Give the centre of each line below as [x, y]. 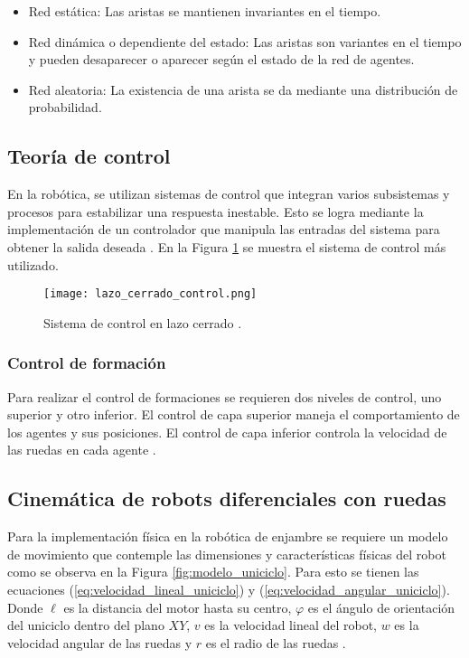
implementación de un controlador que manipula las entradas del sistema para [224, 229]
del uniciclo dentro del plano [86, 625]
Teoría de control [89, 156]
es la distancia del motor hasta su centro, [178, 607]
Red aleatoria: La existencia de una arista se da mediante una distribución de [243, 89]
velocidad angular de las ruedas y [100, 642]
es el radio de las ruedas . [276, 642]
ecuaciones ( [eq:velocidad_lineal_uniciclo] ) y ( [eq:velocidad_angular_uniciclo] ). [229, 589]
